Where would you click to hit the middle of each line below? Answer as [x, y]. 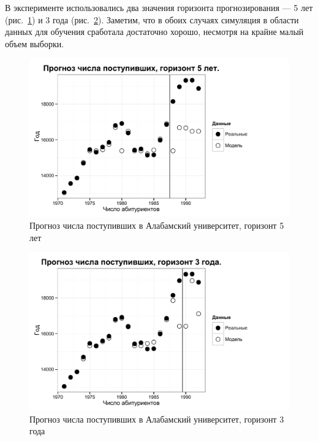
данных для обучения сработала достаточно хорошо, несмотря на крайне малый [154, 32]
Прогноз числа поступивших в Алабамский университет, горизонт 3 [157, 419]
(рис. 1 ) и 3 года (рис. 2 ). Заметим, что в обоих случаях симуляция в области [152, 19]
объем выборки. [35, 43]
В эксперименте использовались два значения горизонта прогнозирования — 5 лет [159, 7]
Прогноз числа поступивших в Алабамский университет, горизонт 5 [157, 225]
